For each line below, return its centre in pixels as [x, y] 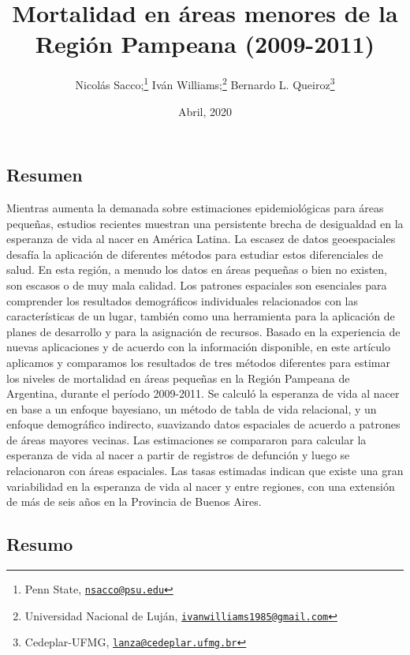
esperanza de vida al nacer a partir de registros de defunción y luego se [178, 455]
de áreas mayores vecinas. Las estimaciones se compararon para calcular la [186, 439]
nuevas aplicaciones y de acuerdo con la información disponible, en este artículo [198, 347]
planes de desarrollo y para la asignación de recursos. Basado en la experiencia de [203, 331]
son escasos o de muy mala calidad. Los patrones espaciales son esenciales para [197, 284]
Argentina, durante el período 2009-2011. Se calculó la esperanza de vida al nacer [203, 393]
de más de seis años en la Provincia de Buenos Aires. [134, 502]
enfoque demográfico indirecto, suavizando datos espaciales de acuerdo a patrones [203, 424]
